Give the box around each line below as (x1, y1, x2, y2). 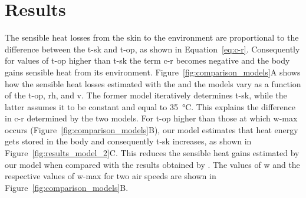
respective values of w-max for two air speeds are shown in (5, 170, 216, 182)
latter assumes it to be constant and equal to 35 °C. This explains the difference (5, 100, 296, 113)
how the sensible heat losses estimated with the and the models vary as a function (5, 77, 301, 90)
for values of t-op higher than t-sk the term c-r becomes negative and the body (5, 54, 290, 67)
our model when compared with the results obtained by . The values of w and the (5, 158, 300, 170)
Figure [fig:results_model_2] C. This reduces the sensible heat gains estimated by (5, 147, 300, 159)
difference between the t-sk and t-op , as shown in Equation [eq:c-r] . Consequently (5, 42, 300, 55)
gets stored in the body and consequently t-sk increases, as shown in (5, 135, 252, 147)
